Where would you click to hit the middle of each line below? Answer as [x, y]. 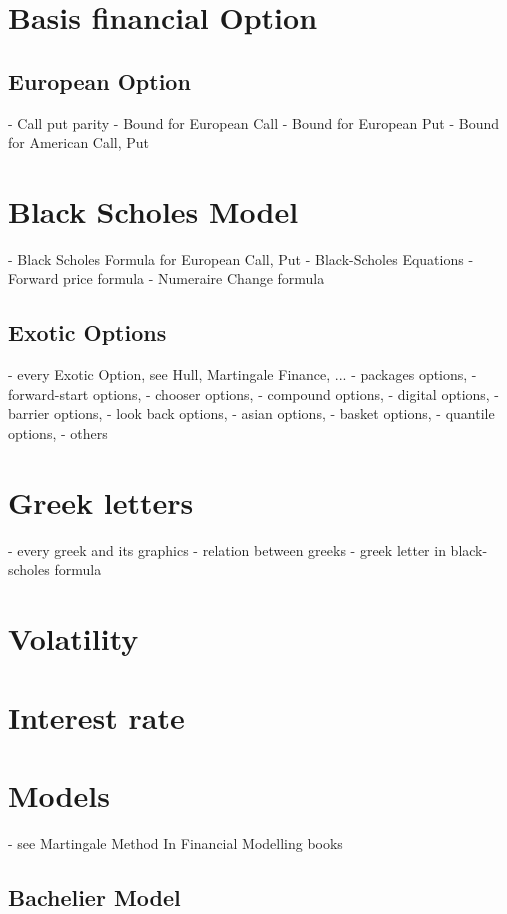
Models [59, 794]
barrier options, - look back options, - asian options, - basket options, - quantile [251, 413]
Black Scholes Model [153, 210]
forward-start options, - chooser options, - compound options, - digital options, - [254, 393]
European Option [99, 80]
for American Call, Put [79, 142]
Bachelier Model [94, 896]
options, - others [58, 433]
